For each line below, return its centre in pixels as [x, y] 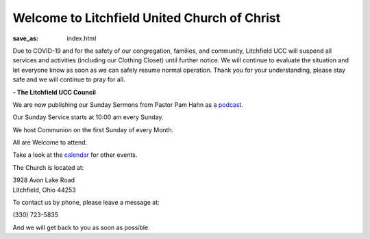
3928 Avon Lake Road [44, 180]
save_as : [26, 38]
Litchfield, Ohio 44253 [44, 190]
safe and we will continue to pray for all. [69, 79]
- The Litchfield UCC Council [54, 92]
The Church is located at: [48, 167]
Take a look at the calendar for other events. [75, 155]
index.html [82, 38]
